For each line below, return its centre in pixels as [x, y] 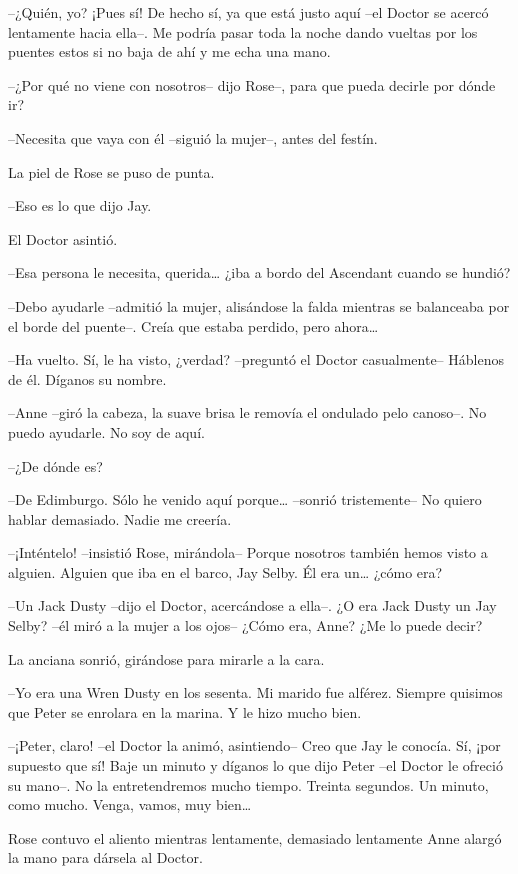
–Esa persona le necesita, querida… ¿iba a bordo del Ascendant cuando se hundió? [259, 272]
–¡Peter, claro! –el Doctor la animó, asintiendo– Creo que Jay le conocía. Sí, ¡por [254, 745]
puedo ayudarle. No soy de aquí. [106, 431]
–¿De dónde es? [55, 465]
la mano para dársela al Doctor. [105, 857]
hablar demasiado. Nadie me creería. [120, 518]
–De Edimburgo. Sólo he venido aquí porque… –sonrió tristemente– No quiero [245, 499]
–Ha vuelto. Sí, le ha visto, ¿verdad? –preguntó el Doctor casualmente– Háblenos [256, 359]
